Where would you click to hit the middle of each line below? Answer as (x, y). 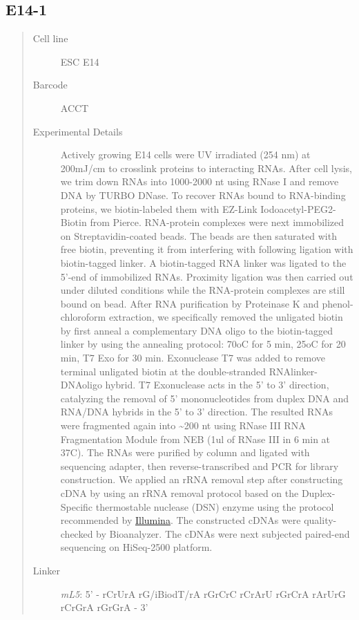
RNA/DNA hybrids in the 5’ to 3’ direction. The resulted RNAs (196, 412)
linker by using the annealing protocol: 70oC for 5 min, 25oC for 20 (203, 344)
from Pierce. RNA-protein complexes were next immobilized (217, 222)
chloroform (83, 317)
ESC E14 (80, 61)
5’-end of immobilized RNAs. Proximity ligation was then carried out (207, 276)
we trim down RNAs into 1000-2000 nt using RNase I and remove (200, 181)
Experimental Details (78, 131)
